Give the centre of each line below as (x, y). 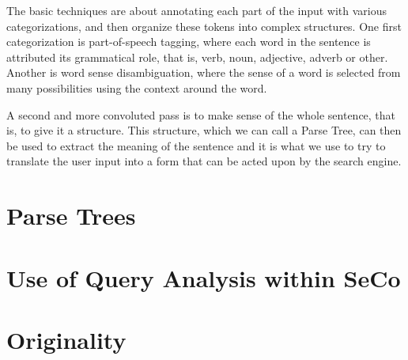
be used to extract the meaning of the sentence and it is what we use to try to (196, 145)
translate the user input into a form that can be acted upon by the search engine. (204, 161)
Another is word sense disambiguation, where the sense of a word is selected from (204, 72)
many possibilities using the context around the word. (137, 87)
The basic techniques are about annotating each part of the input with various (197, 10)
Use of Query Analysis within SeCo (204, 277)
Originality (66, 339)
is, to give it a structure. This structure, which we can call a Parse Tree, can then (204, 130)
